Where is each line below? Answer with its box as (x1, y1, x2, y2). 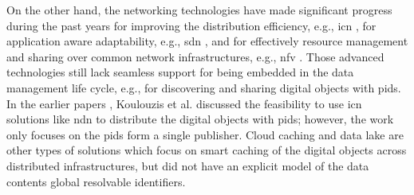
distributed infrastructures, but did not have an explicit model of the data (6, 157, 369, 174)
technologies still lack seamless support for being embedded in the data (6, 64, 354, 80)
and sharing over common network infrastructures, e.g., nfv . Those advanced (6, 48, 384, 64)
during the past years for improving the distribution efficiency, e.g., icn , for (6, 17, 377, 33)
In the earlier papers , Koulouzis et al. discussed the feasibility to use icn (6, 95, 362, 111)
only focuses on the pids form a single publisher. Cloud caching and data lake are (6, 126, 404, 142)
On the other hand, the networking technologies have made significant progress (6, 2, 392, 18)
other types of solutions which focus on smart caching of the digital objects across (6, 142, 407, 158)
